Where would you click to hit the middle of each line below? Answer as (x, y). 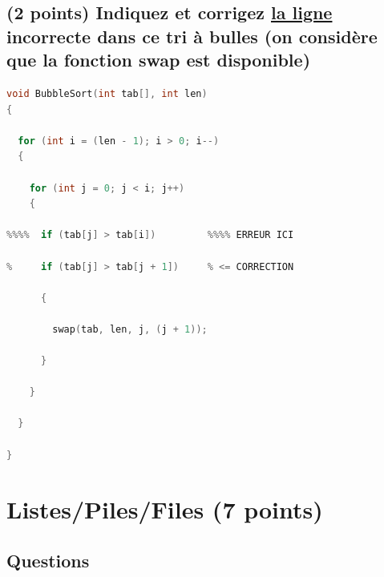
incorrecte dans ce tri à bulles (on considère (192, 36)
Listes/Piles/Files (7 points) (165, 509)
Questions (48, 560)
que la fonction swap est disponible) (159, 60)
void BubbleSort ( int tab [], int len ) (107, 93)
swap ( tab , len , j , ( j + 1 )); (130, 329)
